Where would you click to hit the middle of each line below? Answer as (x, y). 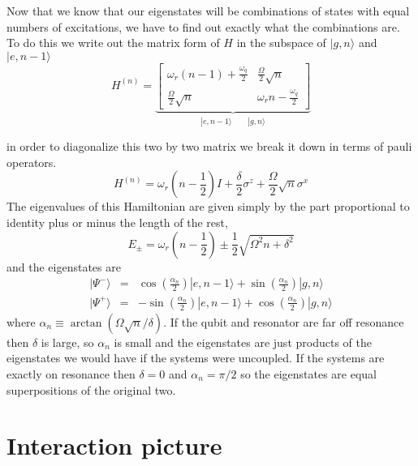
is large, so (67, 342)
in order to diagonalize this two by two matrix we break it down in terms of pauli (209, 146)
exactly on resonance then (71, 373)
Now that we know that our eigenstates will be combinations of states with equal (208, 11)
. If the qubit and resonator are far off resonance (284, 321)
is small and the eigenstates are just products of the (243, 342)
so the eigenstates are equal (309, 373)
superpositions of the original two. (91, 389)
